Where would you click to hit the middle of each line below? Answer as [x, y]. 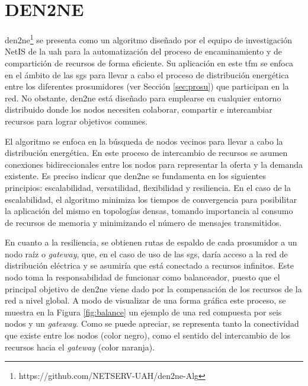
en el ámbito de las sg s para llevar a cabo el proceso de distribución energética [147, 74]
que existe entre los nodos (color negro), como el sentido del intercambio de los [148, 335]
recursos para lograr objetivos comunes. [76, 121]
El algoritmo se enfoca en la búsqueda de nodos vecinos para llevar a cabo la [144, 141]
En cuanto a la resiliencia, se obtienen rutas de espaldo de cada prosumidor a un [151, 242]
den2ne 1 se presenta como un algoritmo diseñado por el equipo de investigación [149, 39]
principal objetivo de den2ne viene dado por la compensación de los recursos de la [153, 288]
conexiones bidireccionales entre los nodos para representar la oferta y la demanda [154, 164]
